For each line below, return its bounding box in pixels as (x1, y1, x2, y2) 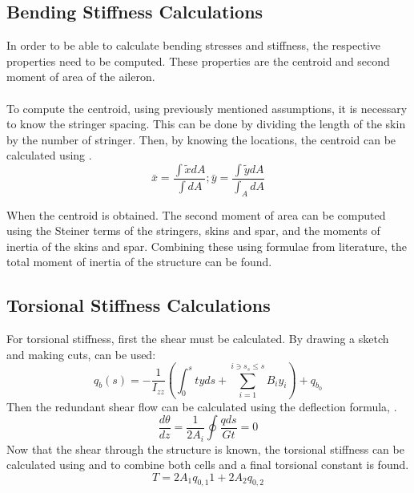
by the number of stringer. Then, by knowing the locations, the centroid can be (6, 131, 396, 147)
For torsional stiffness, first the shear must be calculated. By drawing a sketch (6, 330, 389, 347)
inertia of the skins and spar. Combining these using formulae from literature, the (6, 237, 407, 254)
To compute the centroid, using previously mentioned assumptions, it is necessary (6, 99, 408, 116)
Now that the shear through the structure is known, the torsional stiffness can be (6, 440, 404, 457)
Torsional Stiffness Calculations (6, 293, 271, 317)
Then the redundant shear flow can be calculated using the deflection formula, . (6, 398, 397, 414)
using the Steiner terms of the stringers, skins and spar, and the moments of (6, 222, 380, 239)
